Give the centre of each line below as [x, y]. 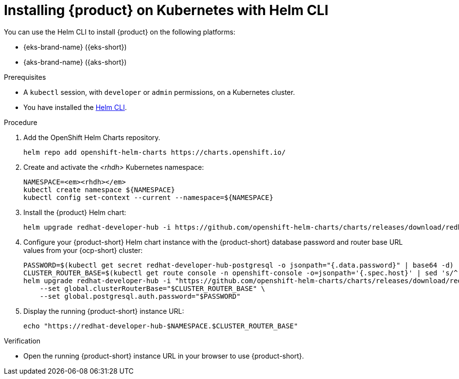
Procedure [21, 122]
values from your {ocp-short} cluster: [83, 250]
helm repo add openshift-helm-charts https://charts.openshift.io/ [155, 152]
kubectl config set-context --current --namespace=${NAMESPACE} [149, 197]
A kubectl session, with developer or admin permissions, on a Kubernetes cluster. [159, 92]
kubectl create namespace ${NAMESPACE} [99, 189]
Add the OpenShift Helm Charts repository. [92, 137]
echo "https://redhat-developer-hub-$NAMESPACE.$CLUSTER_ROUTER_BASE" [161, 326]
